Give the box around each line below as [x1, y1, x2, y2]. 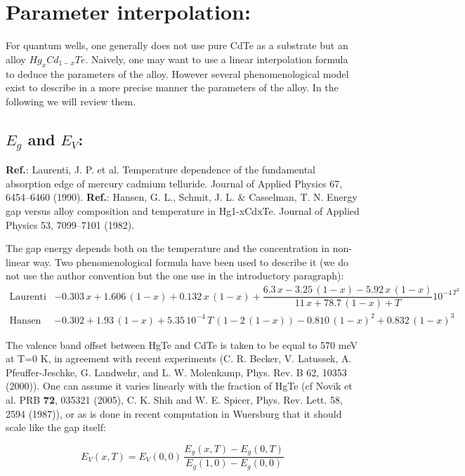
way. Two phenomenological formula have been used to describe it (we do [32, 254, 348, 269]
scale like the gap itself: [6, 420, 106, 435]
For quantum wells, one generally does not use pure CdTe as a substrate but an [6, 38, 348, 53]
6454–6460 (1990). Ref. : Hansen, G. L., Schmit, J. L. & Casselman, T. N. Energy [6, 190, 358, 204]
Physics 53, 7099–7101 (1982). [6, 217, 135, 232]
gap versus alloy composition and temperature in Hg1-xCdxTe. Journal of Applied [6, 204, 360, 218]
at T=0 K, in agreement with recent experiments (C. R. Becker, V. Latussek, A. [6, 351, 352, 366]
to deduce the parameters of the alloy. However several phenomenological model [6, 66, 349, 81]
